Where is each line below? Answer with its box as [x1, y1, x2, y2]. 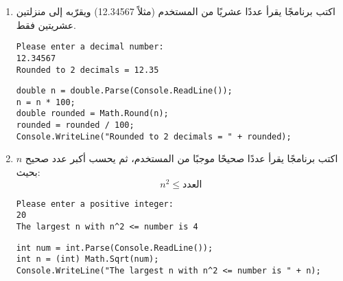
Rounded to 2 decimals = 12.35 [16, 65, 159, 75]
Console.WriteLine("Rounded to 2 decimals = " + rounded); [16, 131, 292, 142]
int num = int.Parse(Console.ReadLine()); [16, 243, 213, 253]
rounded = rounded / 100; [16, 120, 134, 131]
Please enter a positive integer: [16, 199, 174, 209]
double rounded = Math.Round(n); [16, 109, 169, 119]
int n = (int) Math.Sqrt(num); [16, 254, 159, 265]
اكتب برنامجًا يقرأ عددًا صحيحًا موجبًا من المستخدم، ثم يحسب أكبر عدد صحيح [25, 151, 338, 166]
